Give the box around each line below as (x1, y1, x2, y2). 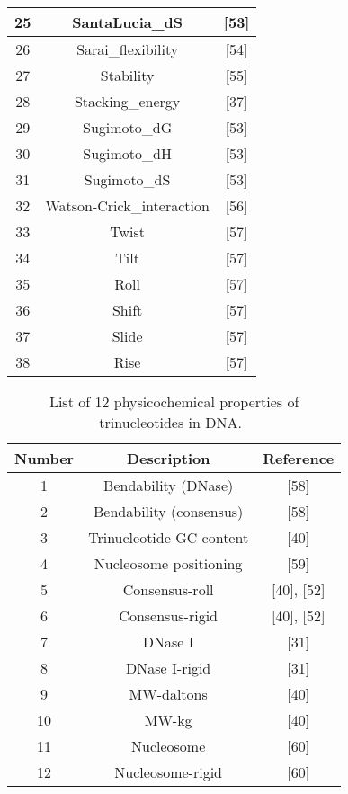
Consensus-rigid (119, 605, 218, 626)
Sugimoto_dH (83, 143, 172, 164)
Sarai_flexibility (76, 39, 179, 59)
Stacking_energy (74, 91, 181, 112)
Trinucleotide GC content (88, 527, 249, 548)
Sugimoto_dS (84, 169, 171, 190)
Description (126, 448, 210, 468)
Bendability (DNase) (103, 475, 234, 495)
